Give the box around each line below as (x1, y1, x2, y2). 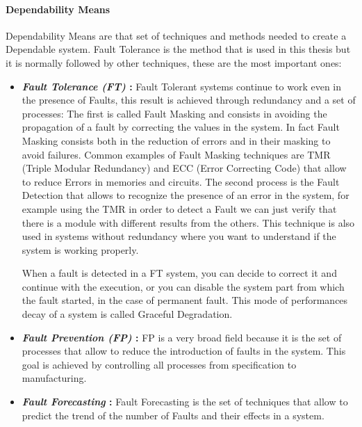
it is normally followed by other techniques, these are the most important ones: (6, 55, 342, 70)
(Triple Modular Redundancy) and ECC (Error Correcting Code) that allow (22, 161, 347, 175)
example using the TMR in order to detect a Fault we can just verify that (22, 201, 337, 216)
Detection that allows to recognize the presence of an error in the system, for (22, 188, 349, 202)
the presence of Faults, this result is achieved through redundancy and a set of (22, 92, 356, 107)
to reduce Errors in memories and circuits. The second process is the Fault (22, 174, 340, 188)
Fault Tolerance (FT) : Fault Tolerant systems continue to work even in (22, 79, 342, 93)
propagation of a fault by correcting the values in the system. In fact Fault (22, 120, 340, 134)
